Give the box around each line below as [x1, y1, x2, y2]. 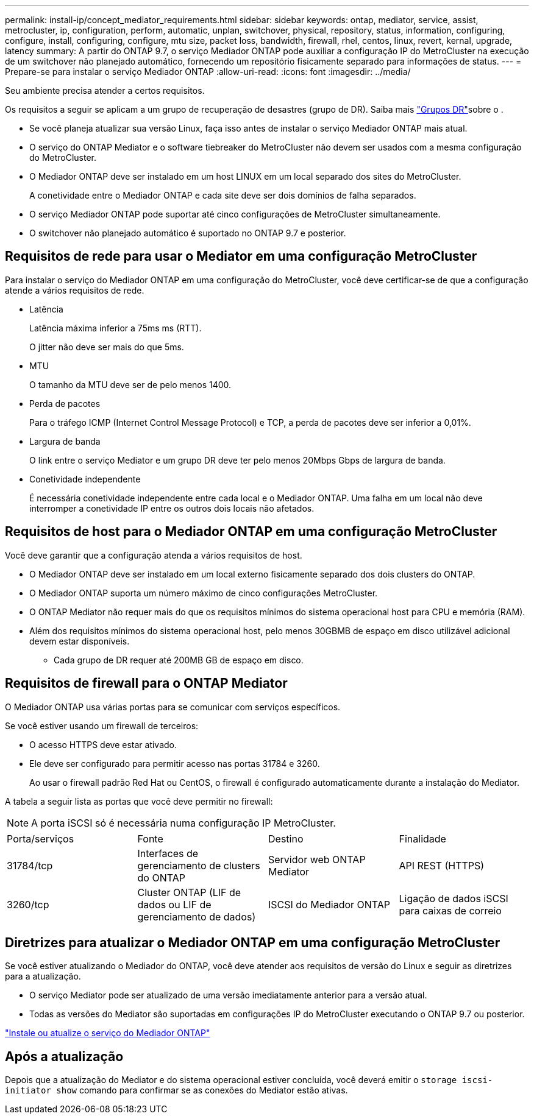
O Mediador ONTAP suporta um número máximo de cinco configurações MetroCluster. [29, 587, 378, 598]
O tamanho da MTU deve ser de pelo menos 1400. [29, 379, 232, 390]
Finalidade [399, 832, 446, 845]
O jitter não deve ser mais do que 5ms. [29, 341, 184, 352]
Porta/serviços [7, 832, 74, 845]
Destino [268, 832, 304, 845]
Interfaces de [137, 847, 199, 860]
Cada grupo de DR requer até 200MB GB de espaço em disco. [54, 654, 304, 665]
